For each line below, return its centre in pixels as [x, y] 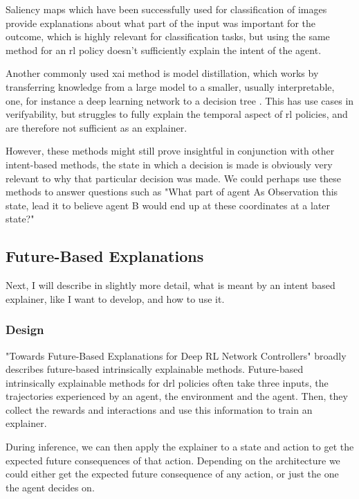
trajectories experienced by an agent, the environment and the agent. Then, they [177, 396]
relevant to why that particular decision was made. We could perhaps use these [174, 178]
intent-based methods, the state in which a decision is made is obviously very [169, 164]
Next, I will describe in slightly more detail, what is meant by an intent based [171, 285]
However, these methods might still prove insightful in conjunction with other [170, 151]
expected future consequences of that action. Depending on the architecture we [173, 460]
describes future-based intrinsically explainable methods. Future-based [155, 369]
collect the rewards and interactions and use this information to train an [159, 409]
